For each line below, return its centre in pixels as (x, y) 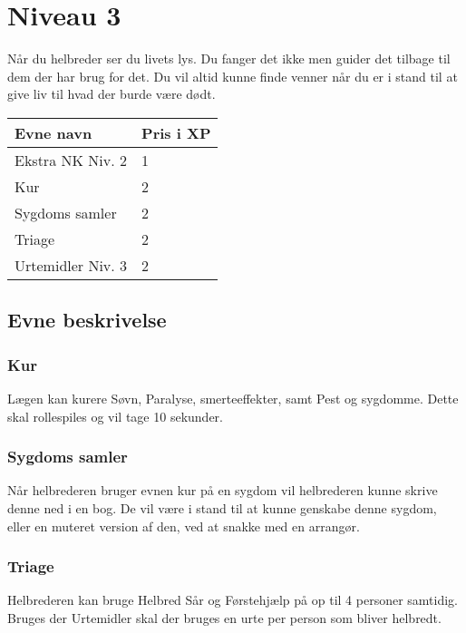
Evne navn (53, 132)
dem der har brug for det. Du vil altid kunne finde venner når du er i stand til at (233, 76)
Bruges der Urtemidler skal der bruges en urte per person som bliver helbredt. (224, 617)
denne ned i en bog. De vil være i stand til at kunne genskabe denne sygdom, (222, 507)
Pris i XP (176, 132)
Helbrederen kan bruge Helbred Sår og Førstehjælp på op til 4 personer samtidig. (233, 600)
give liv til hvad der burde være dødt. (112, 94)
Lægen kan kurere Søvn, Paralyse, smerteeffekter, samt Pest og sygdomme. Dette (233, 398)
